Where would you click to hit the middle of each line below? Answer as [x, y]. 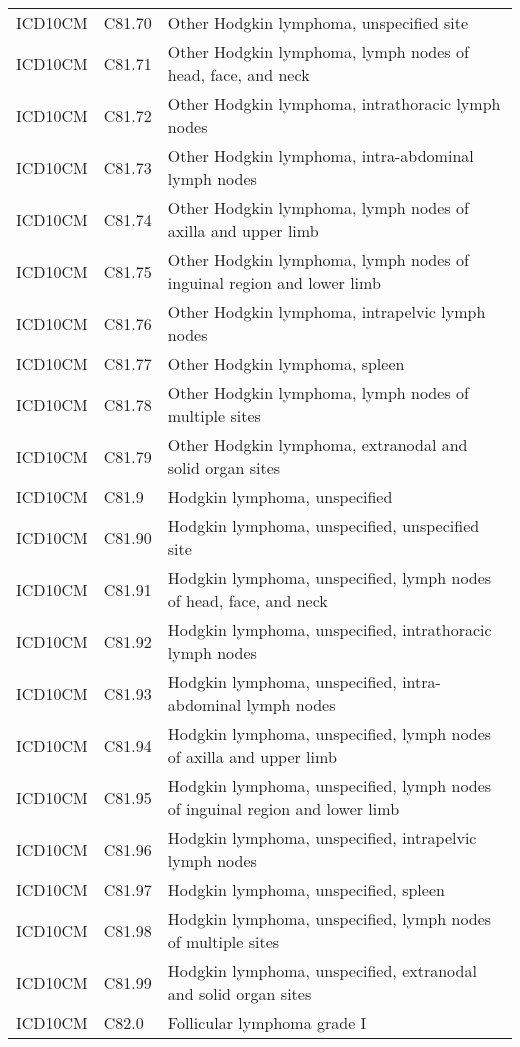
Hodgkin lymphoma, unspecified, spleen [306, 889]
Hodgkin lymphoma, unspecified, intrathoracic [329, 629]
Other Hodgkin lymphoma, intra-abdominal [320, 155]
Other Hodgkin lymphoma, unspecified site [318, 22]
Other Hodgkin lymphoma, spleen [286, 363]
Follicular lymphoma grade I [267, 1022]
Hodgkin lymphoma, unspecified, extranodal [322, 970]
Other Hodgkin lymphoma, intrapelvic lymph [326, 311]
